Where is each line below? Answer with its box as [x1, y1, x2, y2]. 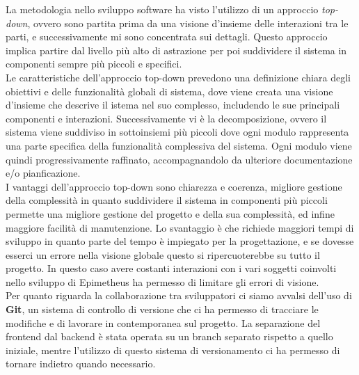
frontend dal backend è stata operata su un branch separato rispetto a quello [6, 329, 333, 344]
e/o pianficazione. [6, 166, 81, 180]
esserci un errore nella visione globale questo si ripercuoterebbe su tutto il [6, 247, 320, 262]
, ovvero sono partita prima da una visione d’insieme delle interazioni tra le [27, 15, 349, 30]
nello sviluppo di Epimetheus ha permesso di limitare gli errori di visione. [6, 274, 319, 289]
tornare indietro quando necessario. [6, 356, 156, 371]
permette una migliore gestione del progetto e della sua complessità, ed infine [6, 206, 335, 221]
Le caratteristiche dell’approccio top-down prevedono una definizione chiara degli [6, 70, 351, 84]
